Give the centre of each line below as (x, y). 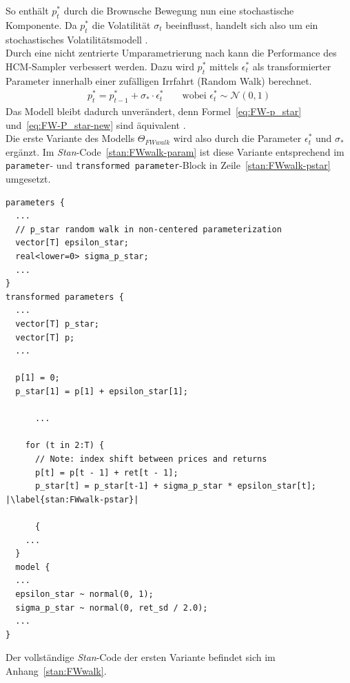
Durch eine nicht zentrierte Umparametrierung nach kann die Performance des (171, 53)
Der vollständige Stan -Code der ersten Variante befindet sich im (141, 657)
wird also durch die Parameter (237, 138)
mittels (224, 66)
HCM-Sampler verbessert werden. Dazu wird (100, 66)
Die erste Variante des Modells (70, 138)
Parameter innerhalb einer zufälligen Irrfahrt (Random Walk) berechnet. (159, 80)
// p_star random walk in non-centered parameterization (148, 229)
